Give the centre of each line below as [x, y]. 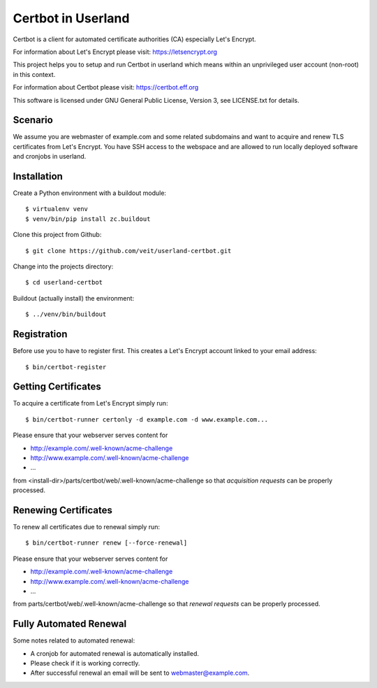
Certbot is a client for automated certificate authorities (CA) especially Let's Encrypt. [134, 39]
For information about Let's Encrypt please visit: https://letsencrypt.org [115, 52]
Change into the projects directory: [63, 266]
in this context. [34, 74]
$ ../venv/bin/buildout [66, 314]
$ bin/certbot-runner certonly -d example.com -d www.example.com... [147, 419]
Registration [40, 335]
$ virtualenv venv [57, 209]
